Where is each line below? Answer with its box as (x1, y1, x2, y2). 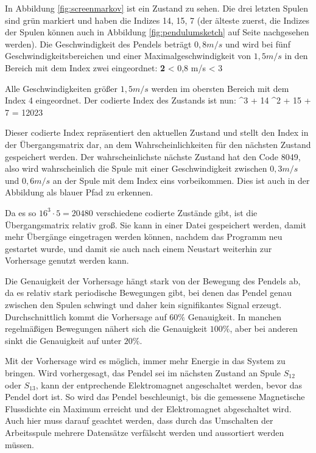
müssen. (5, 438, 34, 451)
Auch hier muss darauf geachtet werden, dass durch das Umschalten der (5, 414, 273, 427)
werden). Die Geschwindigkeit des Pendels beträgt (5, 37, 192, 50)
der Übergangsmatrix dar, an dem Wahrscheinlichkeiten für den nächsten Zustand (5, 138, 311, 150)
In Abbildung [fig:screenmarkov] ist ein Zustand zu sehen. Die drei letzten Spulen (5, 2, 309, 14)
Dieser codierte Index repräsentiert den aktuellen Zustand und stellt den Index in (5, 126, 309, 139)
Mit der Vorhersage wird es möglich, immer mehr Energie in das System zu (5, 354, 286, 367)
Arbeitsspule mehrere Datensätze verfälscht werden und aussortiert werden (5, 426, 284, 438)
